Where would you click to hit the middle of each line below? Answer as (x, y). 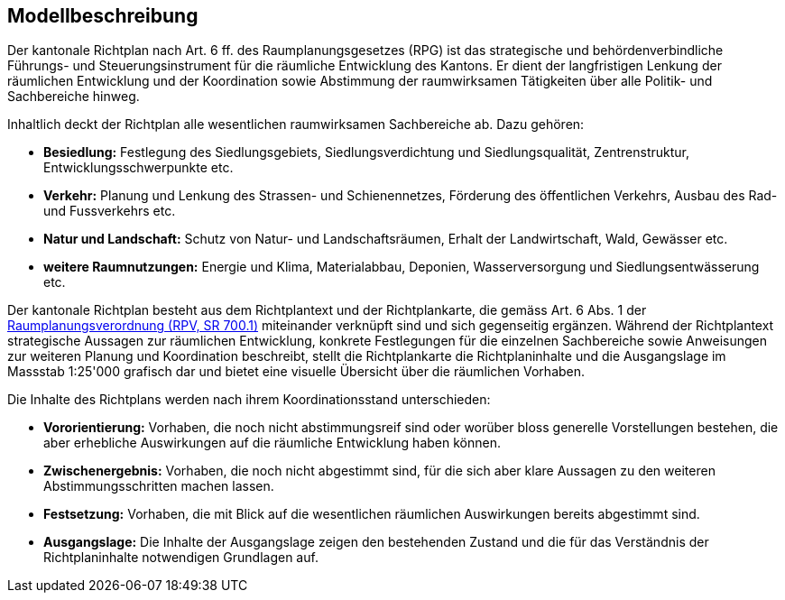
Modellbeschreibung (103, 16)
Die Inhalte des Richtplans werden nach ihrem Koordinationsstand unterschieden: (249, 400)
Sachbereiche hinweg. (74, 97)
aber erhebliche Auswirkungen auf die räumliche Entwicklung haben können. (272, 443)
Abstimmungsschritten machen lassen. (159, 486)
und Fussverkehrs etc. (110, 211)
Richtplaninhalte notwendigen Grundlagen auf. (181, 558)
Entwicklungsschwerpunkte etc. (139, 168)
